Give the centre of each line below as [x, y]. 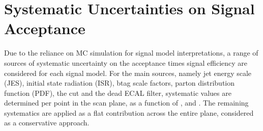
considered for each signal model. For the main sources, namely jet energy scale [128, 73]
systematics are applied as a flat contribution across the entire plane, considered [129, 112]
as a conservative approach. [47, 123]
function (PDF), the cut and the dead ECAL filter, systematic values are [118, 93]
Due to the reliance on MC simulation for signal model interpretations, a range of [131, 53]
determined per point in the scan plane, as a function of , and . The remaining [126, 103]
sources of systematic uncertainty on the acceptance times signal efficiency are [126, 62]
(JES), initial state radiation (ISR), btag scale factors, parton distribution [120, 83]
